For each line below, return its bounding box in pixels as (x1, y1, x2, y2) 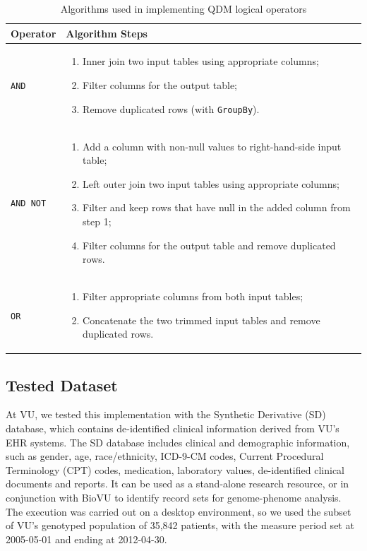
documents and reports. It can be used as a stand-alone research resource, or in (6, 476, 349, 491)
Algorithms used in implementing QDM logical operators (60, 1, 307, 16)
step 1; (83, 213, 112, 228)
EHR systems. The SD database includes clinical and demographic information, (6, 434, 350, 449)
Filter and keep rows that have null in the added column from (83, 200, 351, 215)
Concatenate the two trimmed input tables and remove (83, 312, 320, 327)
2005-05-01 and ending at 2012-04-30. (6, 531, 167, 546)
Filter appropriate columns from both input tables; (83, 288, 303, 303)
